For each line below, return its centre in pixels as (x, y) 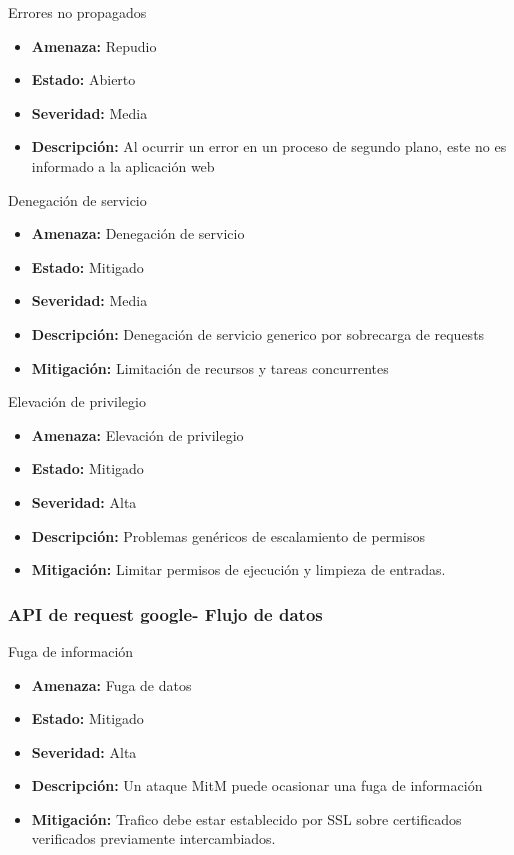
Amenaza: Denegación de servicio (138, 233)
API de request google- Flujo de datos (165, 613)
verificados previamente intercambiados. (153, 838)
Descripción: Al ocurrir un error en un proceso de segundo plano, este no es (269, 146)
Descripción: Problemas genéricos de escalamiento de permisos (228, 535)
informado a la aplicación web (123, 165)
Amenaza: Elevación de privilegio (137, 434)
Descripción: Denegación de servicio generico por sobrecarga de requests (258, 333)
